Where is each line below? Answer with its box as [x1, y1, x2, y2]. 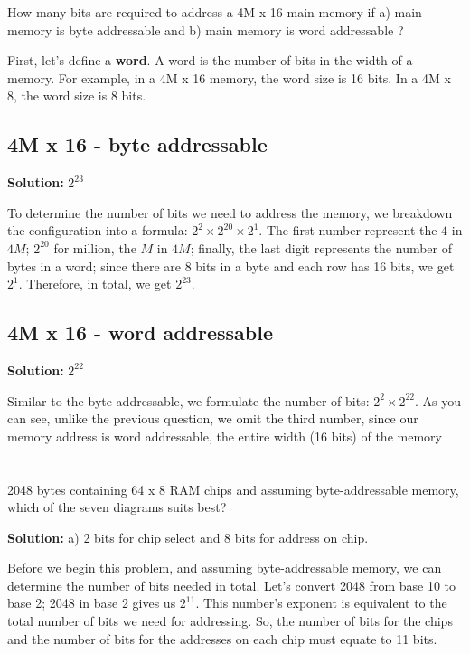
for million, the [53, 238, 136, 257]
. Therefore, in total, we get [18, 274, 172, 293]
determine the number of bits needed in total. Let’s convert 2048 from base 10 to [7, 575, 456, 594]
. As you [415, 391, 462, 410]
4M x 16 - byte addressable [7, 130, 268, 158]
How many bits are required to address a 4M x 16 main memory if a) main [7, 3, 422, 21]
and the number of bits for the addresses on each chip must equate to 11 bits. [7, 629, 437, 648]
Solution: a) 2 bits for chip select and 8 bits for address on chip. [7, 527, 369, 546]
